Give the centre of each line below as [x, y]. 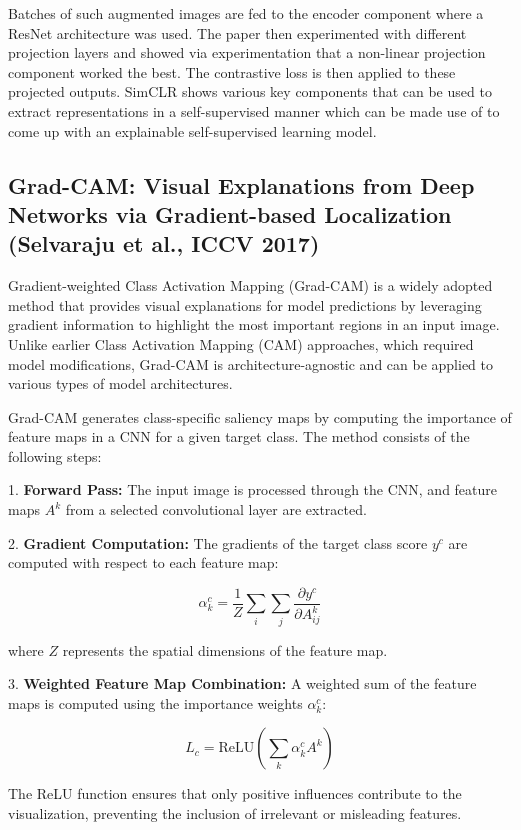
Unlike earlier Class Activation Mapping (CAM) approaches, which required [241, 343]
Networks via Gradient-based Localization [230, 213]
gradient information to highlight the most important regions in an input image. [254, 324]
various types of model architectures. [120, 383]
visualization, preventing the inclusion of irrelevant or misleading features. [235, 813]
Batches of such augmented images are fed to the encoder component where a [246, 13]
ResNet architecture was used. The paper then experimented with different [237, 32]
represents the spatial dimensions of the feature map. [225, 649]
